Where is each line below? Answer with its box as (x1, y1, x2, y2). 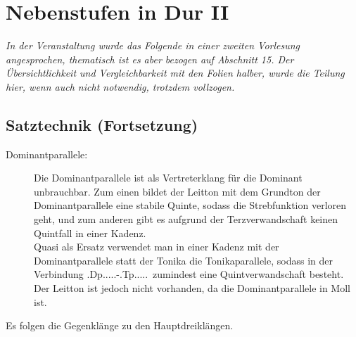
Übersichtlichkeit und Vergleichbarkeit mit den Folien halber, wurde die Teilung (6, 65, 345, 80)
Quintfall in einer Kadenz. (34, 225, 146, 240)
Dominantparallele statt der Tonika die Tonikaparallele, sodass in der (34, 253, 333, 267)
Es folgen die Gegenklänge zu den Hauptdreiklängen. (6, 318, 234, 333)
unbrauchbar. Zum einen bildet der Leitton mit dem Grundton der (34, 184, 321, 198)
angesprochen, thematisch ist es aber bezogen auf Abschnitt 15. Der (6, 51, 294, 66)
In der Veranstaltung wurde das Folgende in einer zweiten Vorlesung (6, 38, 300, 53)
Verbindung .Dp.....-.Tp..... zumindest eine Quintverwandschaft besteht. (34, 267, 344, 281)
